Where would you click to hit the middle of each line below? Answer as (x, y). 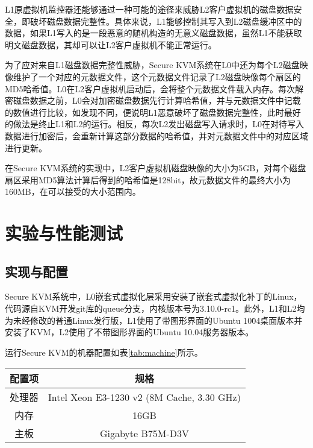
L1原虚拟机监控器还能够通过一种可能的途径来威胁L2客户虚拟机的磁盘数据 (149, 9)
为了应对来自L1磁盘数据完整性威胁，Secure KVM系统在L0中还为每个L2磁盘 (152, 65)
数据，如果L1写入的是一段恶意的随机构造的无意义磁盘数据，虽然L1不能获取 (153, 33)
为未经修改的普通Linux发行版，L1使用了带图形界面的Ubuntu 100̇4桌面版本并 (154, 320)
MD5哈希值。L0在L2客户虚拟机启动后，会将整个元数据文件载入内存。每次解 (154, 88)
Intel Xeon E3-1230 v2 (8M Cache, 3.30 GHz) (144, 397)
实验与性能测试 (64, 233)
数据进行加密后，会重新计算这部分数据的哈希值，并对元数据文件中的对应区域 (156, 135)
